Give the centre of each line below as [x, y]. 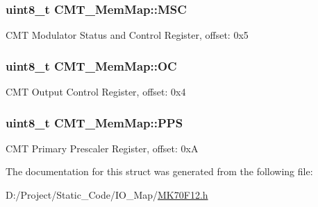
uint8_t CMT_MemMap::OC [91, 65]
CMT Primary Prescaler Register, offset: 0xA [102, 148]
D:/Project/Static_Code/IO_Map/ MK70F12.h [107, 195]
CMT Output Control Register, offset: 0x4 [96, 92]
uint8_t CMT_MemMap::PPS [94, 122]
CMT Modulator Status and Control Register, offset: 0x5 [127, 35]
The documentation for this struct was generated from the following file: [159, 171]
